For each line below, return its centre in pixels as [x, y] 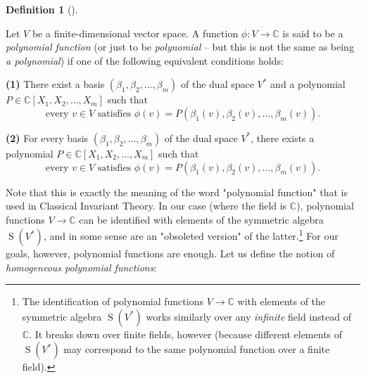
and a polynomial [308, 84]
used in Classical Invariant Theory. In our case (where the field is [146, 206]
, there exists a [283, 137]
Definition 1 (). [42, 9]
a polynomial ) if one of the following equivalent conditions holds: [145, 60]
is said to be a [313, 33]
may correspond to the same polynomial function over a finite [197, 349]
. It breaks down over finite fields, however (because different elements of [186, 334]
